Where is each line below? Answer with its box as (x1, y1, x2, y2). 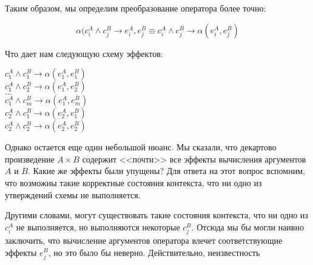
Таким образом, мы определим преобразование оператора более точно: (5, 2, 266, 14)
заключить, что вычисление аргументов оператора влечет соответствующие (5, 233, 283, 246)
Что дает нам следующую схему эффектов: (5, 47, 163, 59)
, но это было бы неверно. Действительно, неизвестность (48, 246, 260, 258)
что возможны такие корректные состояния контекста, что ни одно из (5, 176, 262, 189)
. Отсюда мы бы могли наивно (191, 220, 304, 233)
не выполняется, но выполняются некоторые (16, 220, 180, 233)
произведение (5, 152, 55, 165)
